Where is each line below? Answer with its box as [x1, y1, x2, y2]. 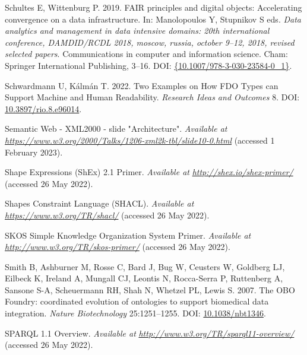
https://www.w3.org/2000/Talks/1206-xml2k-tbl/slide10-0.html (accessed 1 [5, 134, 275, 146]
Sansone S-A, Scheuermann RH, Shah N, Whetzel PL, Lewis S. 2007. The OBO [5, 283, 295, 296]
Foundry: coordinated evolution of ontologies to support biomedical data [5, 295, 269, 308]
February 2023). [5, 145, 63, 158]
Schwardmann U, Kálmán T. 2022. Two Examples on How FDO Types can [5, 79, 278, 91]
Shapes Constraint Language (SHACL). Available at [5, 197, 194, 210]
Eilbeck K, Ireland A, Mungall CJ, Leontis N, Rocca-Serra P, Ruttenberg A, [5, 272, 283, 284]
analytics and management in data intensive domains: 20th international [5, 24, 270, 37]
